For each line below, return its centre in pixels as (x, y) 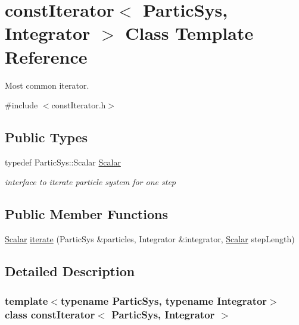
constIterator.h (79, 105)
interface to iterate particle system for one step (90, 182)
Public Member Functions (86, 214)
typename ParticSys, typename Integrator (164, 300)
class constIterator (50, 314)
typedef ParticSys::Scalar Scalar (63, 162)
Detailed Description (70, 271)
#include (21, 105)
